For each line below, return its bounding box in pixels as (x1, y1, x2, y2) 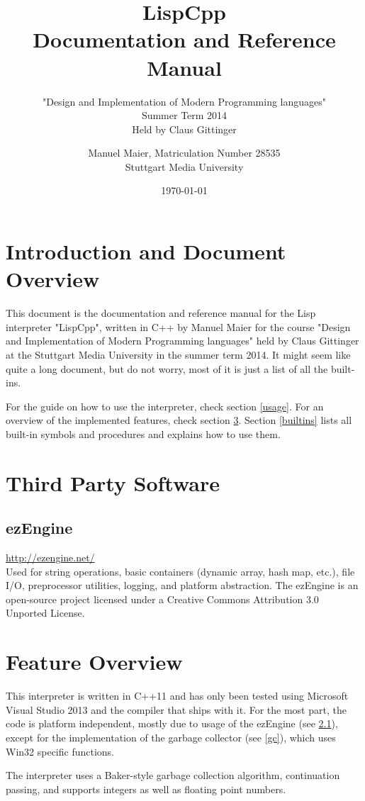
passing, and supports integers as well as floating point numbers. (6, 781, 286, 796)
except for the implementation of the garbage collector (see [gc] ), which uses (6, 729, 336, 744)
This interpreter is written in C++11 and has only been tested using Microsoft (6, 688, 349, 703)
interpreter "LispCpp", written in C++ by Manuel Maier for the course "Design (6, 319, 351, 334)
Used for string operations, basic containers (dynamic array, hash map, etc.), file (6, 564, 355, 578)
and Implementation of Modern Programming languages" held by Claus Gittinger (6, 333, 359, 348)
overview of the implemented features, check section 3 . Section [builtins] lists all (6, 413, 352, 427)
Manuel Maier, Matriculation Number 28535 (88, 145, 281, 160)
